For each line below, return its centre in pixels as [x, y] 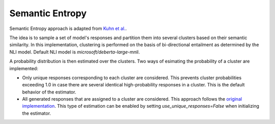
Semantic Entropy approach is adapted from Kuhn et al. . [68, 28]
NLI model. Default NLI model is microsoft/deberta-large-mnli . [75, 52]
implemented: [24, 68]
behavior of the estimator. [49, 92]
